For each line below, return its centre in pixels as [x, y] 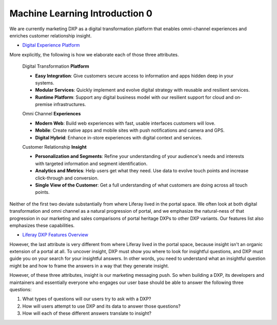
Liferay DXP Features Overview [55, 235]
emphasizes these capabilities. [42, 225]
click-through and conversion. [67, 178]
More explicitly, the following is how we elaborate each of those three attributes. [94, 54]
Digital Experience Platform [51, 45]
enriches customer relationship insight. [51, 35]
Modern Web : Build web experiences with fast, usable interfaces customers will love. [125, 123]
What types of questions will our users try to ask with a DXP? [87, 299]
